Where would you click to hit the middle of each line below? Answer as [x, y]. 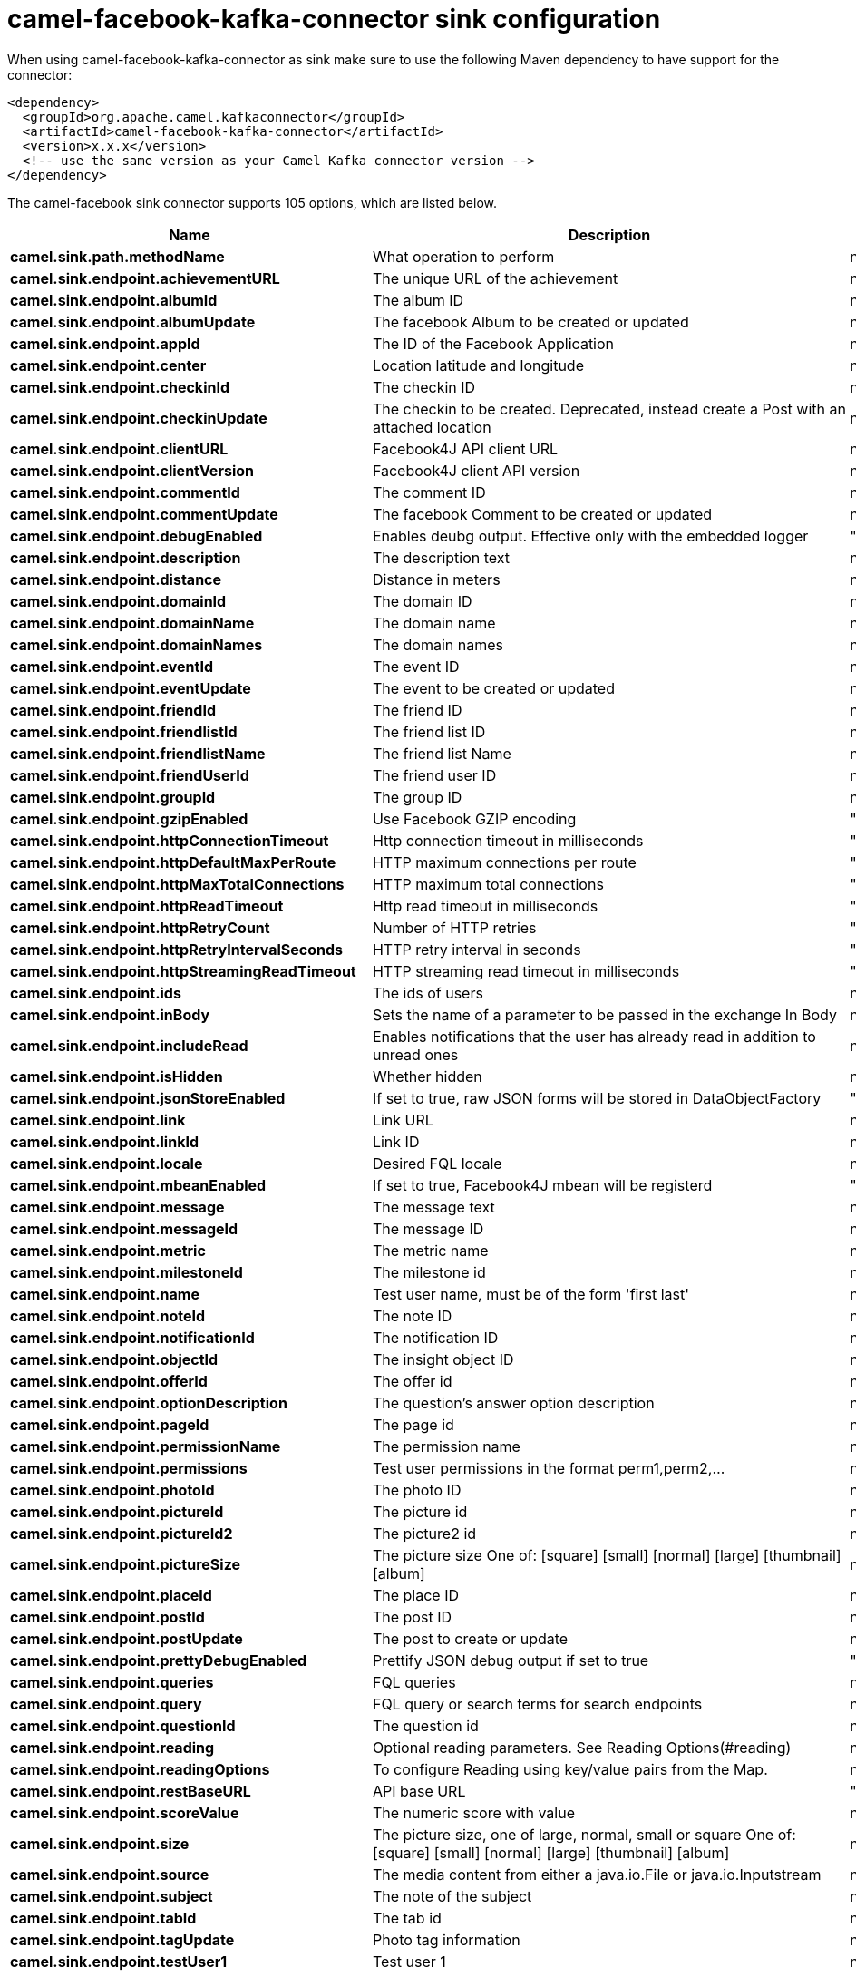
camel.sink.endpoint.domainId [118, 601]
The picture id [420, 1511]
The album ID [418, 300]
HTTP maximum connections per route [504, 862]
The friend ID [417, 710]
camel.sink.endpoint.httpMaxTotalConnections [177, 884]
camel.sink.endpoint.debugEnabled [136, 536]
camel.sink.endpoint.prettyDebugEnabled [159, 1660]
